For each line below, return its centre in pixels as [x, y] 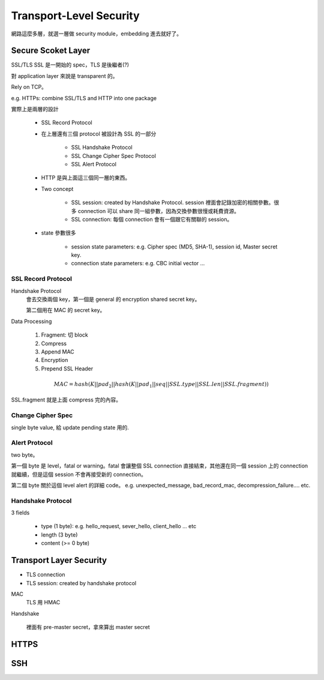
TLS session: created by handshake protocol [81, 583]
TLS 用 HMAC [43, 603]
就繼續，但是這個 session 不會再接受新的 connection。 [79, 474]
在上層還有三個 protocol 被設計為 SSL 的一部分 [99, 134]
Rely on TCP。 [29, 87]
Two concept [57, 188]
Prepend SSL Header [67, 369]
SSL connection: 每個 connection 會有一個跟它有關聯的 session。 [152, 219]
